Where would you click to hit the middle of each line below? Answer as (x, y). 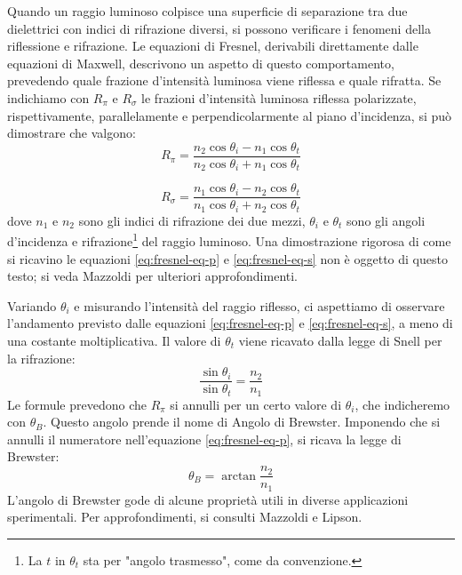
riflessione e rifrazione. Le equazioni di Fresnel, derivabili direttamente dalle (213, 46)
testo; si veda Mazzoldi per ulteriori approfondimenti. (153, 276)
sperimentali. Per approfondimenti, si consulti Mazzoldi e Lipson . (185, 517)
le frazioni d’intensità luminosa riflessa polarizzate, (279, 97)
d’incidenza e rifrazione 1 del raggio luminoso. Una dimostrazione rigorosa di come (229, 240)
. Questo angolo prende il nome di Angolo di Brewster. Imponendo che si (242, 422)
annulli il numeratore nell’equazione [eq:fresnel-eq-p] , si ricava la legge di (204, 439)
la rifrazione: (41, 358)
